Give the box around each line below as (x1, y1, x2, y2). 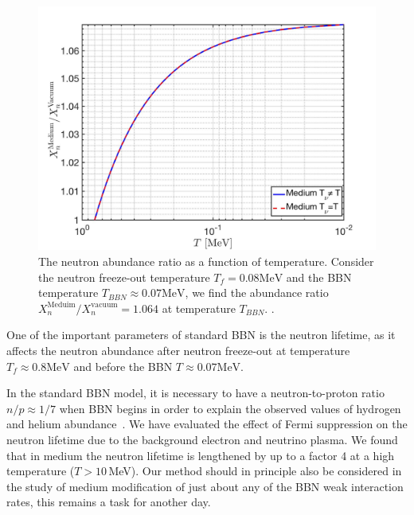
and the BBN (286, 268, 352, 285)
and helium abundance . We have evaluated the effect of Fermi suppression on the (6, 416, 408, 432)
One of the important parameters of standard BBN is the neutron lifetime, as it (6, 326, 396, 343)
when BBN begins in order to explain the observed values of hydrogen (59, 400, 401, 416)
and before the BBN (73, 357, 173, 374)
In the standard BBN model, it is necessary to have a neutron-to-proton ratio (6, 384, 385, 401)
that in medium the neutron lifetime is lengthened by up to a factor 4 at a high (6, 447, 395, 463)
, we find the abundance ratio (185, 284, 329, 301)
